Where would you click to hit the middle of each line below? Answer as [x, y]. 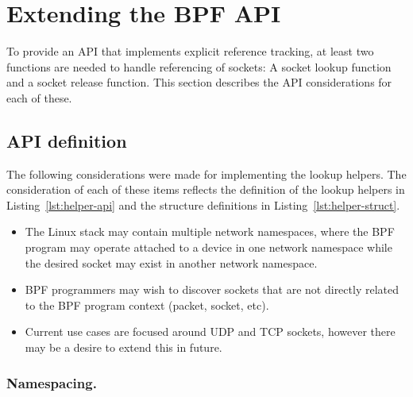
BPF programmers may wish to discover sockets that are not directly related [212, 289]
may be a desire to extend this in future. [124, 347]
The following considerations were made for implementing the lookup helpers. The [206, 173]
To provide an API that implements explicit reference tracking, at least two [190, 51]
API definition [67, 140]
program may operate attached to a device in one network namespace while [208, 247]
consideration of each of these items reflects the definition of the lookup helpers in [206, 189]
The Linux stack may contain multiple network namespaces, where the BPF [210, 231]
